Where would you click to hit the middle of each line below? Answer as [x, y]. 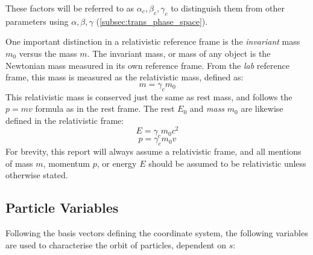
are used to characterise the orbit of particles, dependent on [116, 244]
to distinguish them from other [228, 8]
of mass [19, 163]
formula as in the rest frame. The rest [105, 108]
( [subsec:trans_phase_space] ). [152, 21]
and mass [207, 108]
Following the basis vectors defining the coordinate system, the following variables [157, 233]
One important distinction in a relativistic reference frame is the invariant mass [153, 41]
